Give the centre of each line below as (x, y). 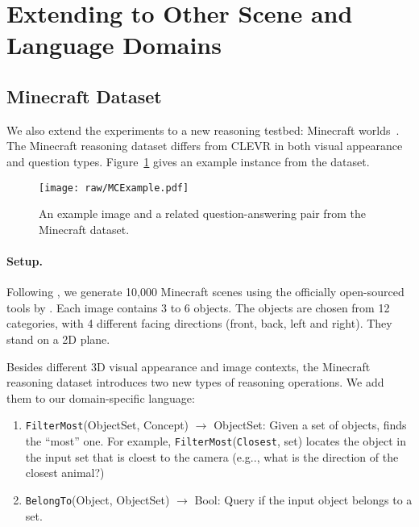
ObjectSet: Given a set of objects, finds (310, 425)
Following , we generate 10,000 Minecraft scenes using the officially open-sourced (205, 292)
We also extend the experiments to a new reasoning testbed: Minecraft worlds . (203, 130)
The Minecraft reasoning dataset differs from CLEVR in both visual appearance (205, 146)
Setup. (25, 260)
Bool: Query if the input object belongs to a (303, 499)
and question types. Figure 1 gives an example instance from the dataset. (188, 161)
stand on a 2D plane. (58, 339)
